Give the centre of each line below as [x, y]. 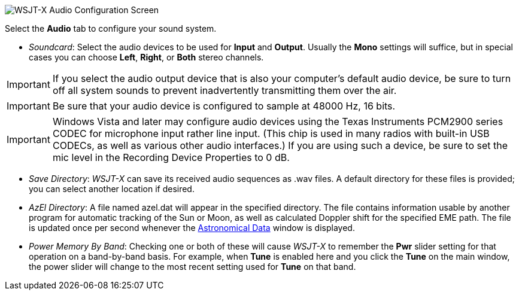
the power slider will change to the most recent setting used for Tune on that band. [192, 267]
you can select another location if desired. [112, 189]
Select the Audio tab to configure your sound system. [111, 28]
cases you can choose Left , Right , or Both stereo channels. [146, 57]
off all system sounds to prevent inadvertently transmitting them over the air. [224, 90]
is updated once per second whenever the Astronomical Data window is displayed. [192, 228]
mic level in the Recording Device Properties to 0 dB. [171, 157]
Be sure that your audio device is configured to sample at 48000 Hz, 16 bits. [224, 106]
